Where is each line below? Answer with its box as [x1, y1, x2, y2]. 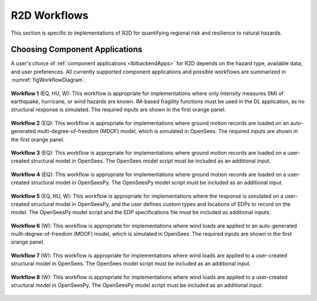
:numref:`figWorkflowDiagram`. [11, 76, 86, 83]
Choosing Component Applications [11, 45, 143, 55]
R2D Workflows [11, 9, 89, 22]
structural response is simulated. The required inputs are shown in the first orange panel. [11, 106, 226, 113]
